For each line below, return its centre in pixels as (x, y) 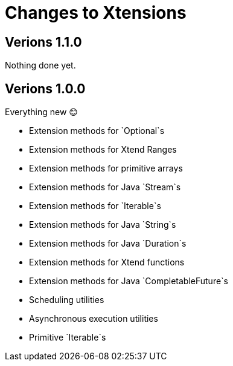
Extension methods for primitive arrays (106, 168)
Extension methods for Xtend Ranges (103, 150)
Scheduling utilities (67, 300)
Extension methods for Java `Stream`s (105, 187)
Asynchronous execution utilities (94, 319)
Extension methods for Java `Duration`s (108, 244)
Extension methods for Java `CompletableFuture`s (129, 281)
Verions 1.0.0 (45, 88)
